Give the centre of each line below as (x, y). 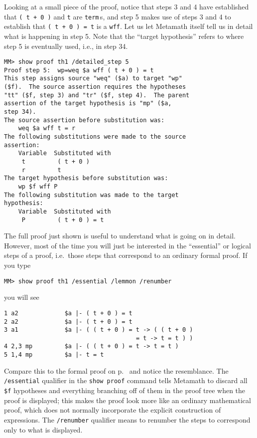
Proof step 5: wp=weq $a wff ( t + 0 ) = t (79, 70)
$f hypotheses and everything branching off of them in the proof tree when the (125, 390)
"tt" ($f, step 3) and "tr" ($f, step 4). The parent (97, 95)
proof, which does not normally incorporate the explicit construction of (113, 410)
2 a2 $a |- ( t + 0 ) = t (68, 322)
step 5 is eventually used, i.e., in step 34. (66, 46)
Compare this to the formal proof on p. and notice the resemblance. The (116, 370)
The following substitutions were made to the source (95, 137)
